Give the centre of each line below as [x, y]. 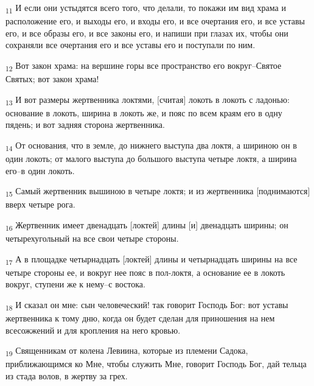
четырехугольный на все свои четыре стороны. [92, 238]
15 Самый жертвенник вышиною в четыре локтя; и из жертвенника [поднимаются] [158, 192]
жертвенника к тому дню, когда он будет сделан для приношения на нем [140, 318]
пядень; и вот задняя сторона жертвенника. [85, 125]
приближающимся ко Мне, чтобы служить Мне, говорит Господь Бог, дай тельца [156, 364]
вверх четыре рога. [40, 204]
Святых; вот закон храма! [52, 79]
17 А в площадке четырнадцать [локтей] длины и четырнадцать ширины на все [152, 259]
